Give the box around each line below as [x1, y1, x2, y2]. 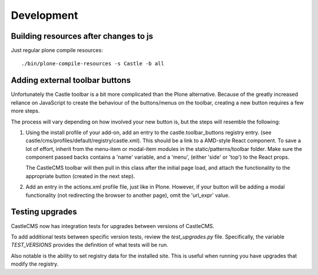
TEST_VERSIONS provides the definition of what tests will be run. [11, 242, 168, 249]
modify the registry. [11, 260, 59, 267]
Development [11, 9, 78, 22]
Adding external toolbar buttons [11, 75, 131, 85]
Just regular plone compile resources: [11, 47, 103, 54]
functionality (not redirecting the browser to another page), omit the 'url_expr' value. [25, 192, 230, 199]
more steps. [11, 108, 40, 115]
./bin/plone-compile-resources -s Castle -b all [21, 61, 164, 67]
